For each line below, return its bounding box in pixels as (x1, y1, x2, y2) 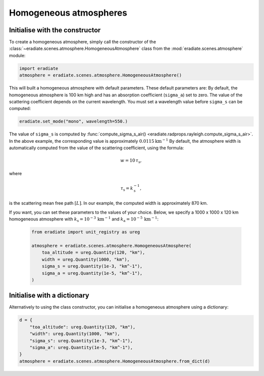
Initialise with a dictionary (9, 291, 89, 300)
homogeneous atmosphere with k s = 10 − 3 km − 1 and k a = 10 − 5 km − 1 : (9, 216, 159, 223)
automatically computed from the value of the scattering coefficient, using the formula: (9, 145, 184, 151)
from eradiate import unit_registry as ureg (31, 229, 140, 235)
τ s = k (120, 185, 133, 192)
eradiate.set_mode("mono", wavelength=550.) (19, 119, 128, 124)
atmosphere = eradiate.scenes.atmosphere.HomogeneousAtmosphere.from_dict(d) (19, 358, 210, 364)
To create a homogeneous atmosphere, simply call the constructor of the (9, 39, 156, 45)
